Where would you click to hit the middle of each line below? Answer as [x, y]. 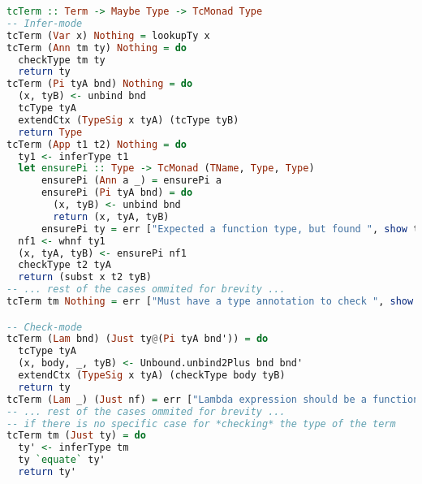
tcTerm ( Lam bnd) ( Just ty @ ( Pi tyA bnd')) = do [138, 339]
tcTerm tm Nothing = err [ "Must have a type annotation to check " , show [210, 301]
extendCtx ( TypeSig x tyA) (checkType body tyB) [152, 376]
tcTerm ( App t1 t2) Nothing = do [97, 144]
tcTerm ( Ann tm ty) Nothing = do [97, 48]
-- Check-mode [45, 327]
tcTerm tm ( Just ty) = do [76, 436]
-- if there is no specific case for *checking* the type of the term [201, 423]
